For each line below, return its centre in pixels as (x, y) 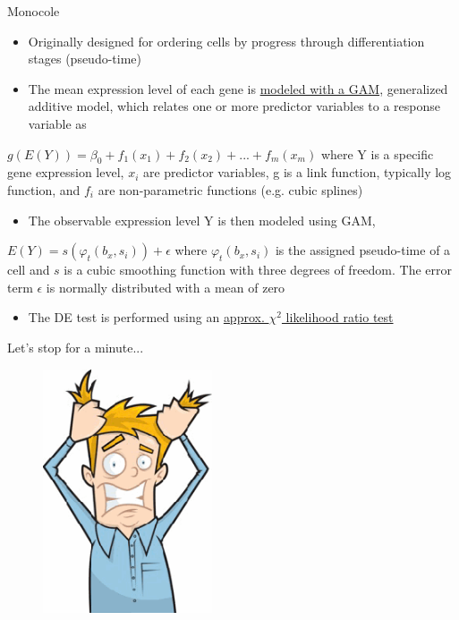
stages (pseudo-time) (85, 59)
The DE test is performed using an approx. (146, 317)
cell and (29, 270)
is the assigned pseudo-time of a (363, 250)
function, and (44, 189)
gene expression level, (66, 172)
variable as (57, 123)
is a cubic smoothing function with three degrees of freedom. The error (258, 270)
